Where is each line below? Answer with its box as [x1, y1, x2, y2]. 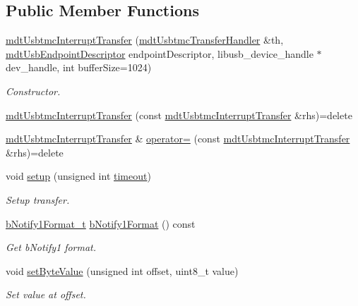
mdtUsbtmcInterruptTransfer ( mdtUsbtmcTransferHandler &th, [6, 32, 284, 47]
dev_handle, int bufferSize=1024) [6, 60, 152, 75]
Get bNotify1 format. [6, 240, 97, 255]
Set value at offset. [6, 287, 86, 302]
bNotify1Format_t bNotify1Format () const [6, 216, 196, 231]
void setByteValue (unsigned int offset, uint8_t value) [6, 263, 239, 278]
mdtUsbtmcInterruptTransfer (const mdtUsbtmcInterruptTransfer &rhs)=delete [6, 107, 352, 122]
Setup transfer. [6, 192, 70, 207]
